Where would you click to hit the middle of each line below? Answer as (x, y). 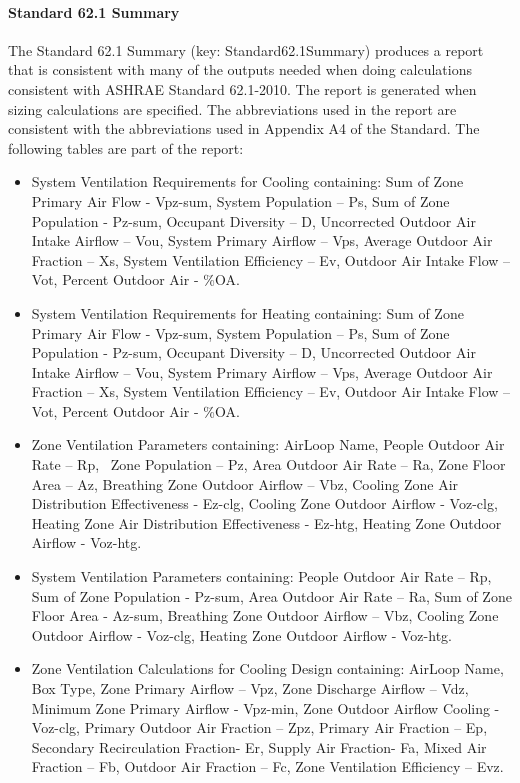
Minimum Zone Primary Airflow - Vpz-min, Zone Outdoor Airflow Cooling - (265, 707)
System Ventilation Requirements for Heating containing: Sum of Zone (247, 312)
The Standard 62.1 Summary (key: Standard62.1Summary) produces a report (246, 49)
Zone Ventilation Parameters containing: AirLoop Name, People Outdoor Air (268, 444)
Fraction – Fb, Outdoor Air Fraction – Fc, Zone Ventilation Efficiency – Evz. (267, 766)
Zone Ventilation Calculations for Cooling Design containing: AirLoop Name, (267, 668)
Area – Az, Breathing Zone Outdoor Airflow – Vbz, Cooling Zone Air (245, 483)
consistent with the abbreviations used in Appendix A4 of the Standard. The (244, 128)
